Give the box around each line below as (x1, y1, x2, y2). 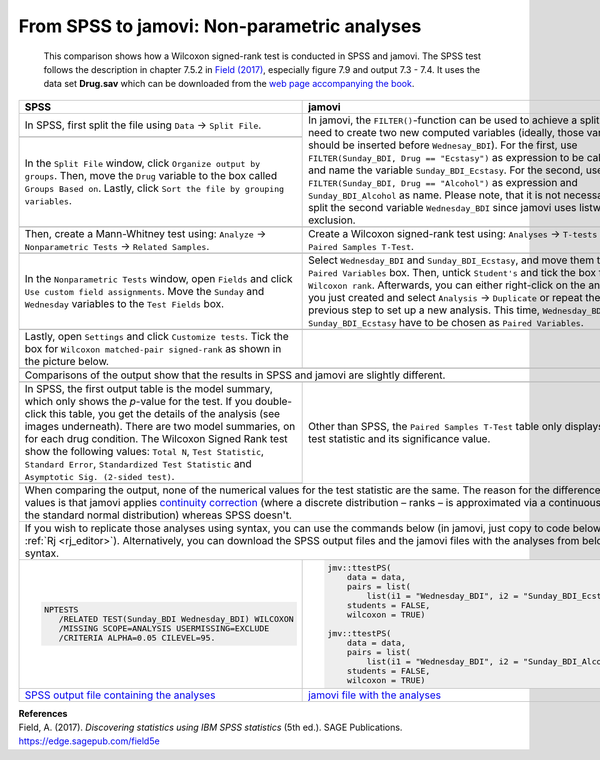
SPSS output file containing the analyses (24, 688, 216, 702)
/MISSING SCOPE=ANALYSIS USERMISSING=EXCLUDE (58, 623, 270, 634)
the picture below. (24, 354, 110, 368)
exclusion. (308, 213, 356, 227)
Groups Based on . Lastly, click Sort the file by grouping (24, 181, 285, 195)
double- (255, 394, 293, 408)
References (18, 707, 68, 719)
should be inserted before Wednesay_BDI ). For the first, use (308, 138, 578, 152)
